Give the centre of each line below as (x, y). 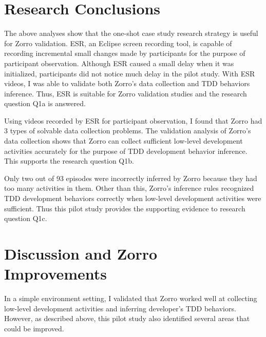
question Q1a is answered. (45, 103)
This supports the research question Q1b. (69, 161)
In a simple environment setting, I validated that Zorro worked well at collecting (131, 298)
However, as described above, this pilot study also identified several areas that (127, 318)
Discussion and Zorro (81, 253)
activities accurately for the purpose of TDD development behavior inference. (126, 151)
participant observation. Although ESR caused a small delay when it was (119, 63)
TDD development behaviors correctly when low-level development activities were (133, 198)
